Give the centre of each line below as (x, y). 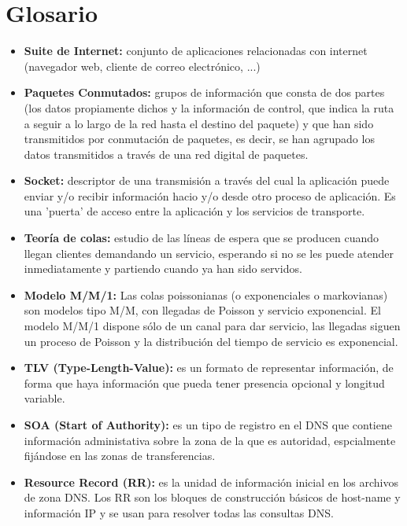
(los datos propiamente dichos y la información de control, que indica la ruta (209, 107)
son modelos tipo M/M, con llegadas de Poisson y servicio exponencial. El (202, 310)
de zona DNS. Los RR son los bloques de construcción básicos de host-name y (212, 497)
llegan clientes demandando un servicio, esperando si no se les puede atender (209, 253)
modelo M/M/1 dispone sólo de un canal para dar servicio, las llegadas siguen (212, 326)
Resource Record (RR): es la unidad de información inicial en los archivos (211, 482)
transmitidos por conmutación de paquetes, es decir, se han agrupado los (199, 139)
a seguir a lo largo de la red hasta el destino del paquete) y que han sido (199, 123)
